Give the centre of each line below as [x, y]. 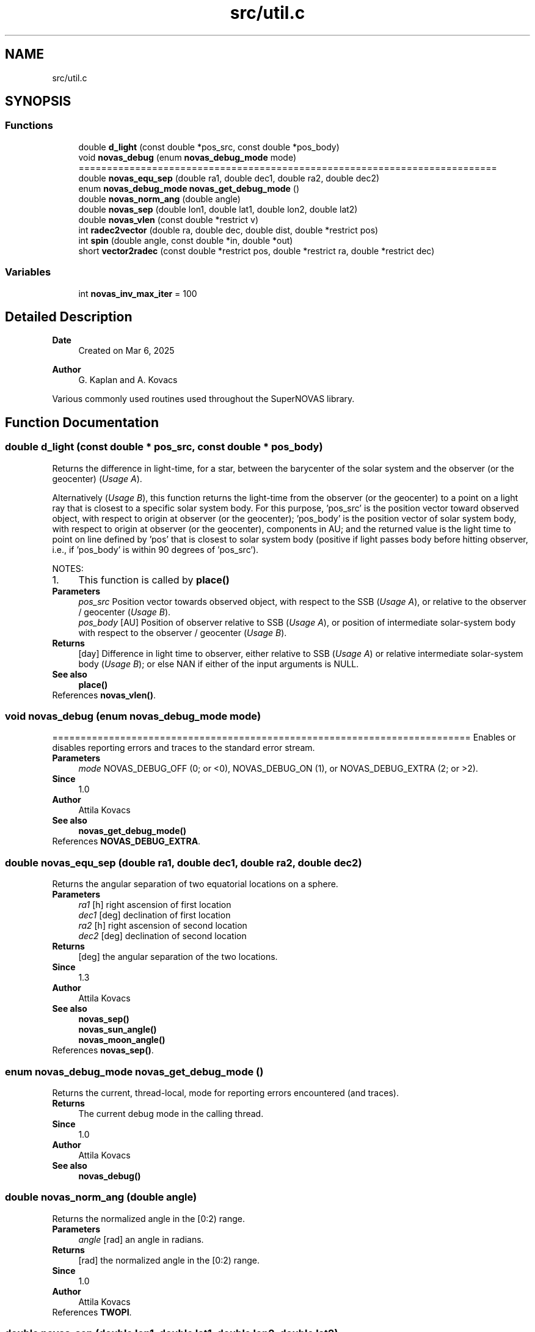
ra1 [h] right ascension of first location [155, 905]
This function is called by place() [154, 580]
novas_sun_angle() [118, 1030]
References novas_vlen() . [104, 695]
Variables [28, 272]
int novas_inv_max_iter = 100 [138, 293]
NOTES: [68, 568]
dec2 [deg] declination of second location [162, 936]
